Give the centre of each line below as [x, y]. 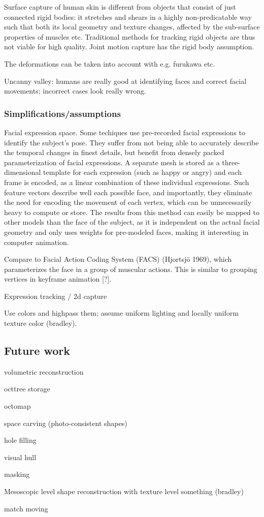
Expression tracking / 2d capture [56, 296]
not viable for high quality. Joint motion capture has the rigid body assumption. [129, 47]
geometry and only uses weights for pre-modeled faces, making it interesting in [126, 232]
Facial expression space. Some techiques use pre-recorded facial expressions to [125, 132]
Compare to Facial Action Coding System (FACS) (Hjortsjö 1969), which [118, 259]
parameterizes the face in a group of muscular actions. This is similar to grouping [131, 269]
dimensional [23, 172]
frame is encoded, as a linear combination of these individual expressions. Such [127, 182]
